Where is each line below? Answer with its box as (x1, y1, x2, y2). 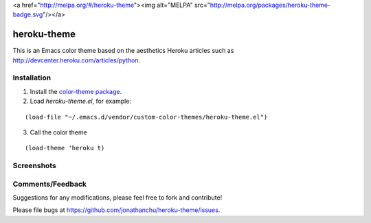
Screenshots (12, 161, 56, 171)
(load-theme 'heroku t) (25, 144, 105, 152)
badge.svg (12, 10, 43, 19)
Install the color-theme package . (30, 87, 122, 95)
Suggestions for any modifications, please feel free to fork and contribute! (12, 193, 223, 202)
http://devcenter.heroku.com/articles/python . (12, 56, 141, 64)
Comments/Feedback (12, 179, 87, 189)
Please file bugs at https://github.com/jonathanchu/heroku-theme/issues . (12, 206, 221, 214)
